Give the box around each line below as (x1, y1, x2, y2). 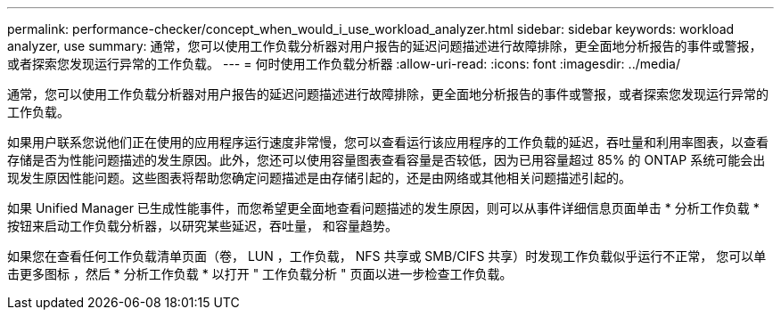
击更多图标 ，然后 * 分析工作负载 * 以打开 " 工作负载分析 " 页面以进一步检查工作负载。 (7, 266, 513, 281)
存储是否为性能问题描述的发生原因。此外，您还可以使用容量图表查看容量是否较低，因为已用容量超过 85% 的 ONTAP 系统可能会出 (7, 152, 766, 167)
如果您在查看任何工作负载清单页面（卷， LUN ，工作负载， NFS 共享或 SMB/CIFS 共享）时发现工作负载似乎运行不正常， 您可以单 (7, 248, 767, 264)
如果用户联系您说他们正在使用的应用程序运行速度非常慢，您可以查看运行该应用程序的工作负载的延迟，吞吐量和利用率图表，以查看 (7, 134, 769, 150)
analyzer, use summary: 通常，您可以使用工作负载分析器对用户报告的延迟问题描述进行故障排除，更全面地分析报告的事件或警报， (7, 38, 762, 53)
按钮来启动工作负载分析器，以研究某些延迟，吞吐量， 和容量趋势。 (7, 218, 398, 233)
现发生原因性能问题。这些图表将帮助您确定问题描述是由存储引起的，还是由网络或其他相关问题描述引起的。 (7, 170, 631, 185)
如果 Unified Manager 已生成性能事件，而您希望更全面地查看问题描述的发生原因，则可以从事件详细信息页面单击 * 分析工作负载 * (7, 200, 760, 215)
